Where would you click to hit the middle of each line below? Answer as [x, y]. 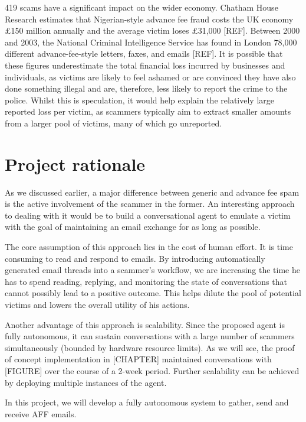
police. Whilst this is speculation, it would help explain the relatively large [139, 100]
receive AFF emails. [41, 413]
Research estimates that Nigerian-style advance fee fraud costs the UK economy [149, 19]
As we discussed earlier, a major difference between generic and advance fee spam [152, 192]
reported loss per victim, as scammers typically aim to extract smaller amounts [148, 111]
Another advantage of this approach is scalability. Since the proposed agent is [145, 324]
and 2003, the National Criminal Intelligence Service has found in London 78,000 [151, 42]
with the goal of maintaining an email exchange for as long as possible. [133, 227]
